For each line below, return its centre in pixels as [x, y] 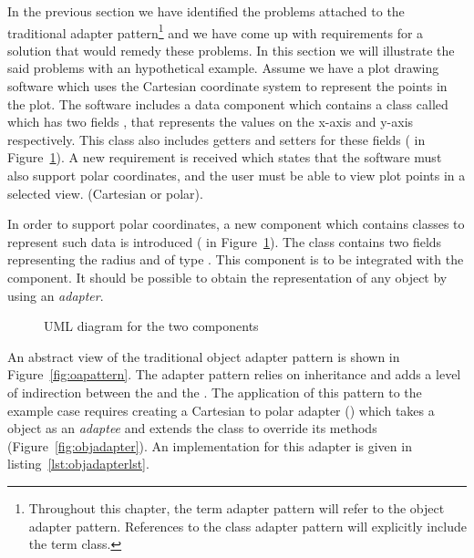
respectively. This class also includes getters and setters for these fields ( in [216, 139]
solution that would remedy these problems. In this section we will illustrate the [231, 50]
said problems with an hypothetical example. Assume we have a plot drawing [223, 68]
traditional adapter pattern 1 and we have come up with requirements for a [216, 31]
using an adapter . [56, 295]
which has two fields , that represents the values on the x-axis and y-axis [211, 122]
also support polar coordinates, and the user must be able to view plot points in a [237, 175]
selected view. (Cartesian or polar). [105, 193]
